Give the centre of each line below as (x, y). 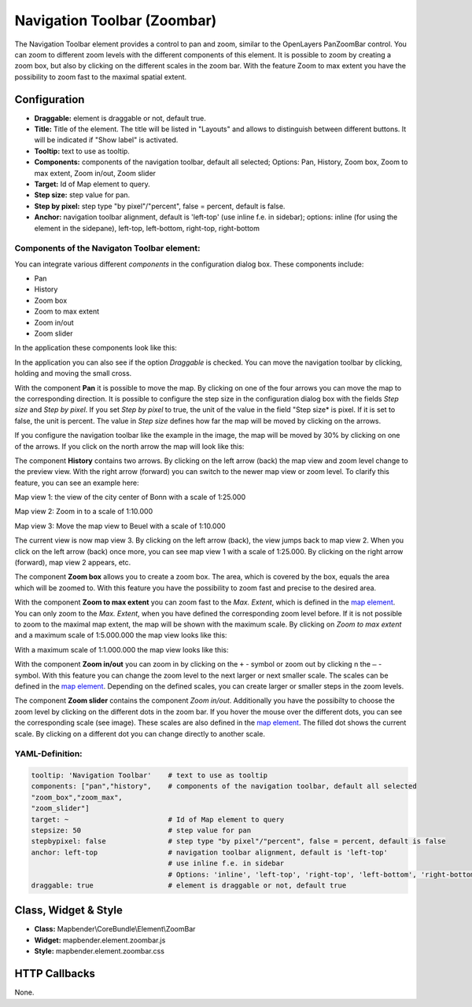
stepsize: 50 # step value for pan (141, 831)
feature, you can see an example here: (77, 483)
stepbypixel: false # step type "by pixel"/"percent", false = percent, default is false (238, 842)
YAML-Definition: (48, 754)
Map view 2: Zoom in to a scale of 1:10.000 (84, 512)
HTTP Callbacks (55, 974)
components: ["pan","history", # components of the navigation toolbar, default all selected (224, 786)
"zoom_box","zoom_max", (77, 797)
